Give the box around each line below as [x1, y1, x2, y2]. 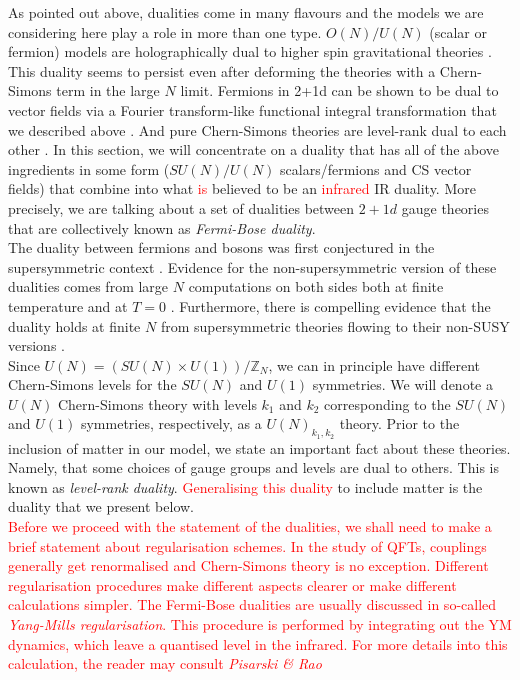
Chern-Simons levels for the [8, 374, 177, 395]
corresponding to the [324, 393, 451, 414]
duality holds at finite [8, 315, 141, 336]
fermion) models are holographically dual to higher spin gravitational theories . [8, 41, 492, 62]
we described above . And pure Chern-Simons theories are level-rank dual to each [8, 119, 507, 140]
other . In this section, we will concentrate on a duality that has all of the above [8, 139, 500, 160]
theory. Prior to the [339, 413, 460, 434]
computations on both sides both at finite [188, 276, 444, 297]
